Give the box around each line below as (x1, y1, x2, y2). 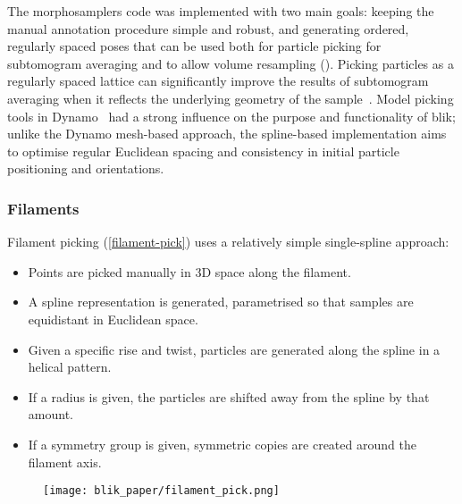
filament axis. (28, 452, 102, 471)
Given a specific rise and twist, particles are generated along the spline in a (28, 340, 441, 358)
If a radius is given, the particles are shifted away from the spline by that (28, 387, 430, 406)
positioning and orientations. (7, 159, 164, 178)
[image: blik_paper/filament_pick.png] (43, 484, 280, 498)
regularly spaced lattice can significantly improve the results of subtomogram (7, 71, 429, 90)
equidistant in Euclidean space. (28, 309, 198, 328)
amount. (28, 405, 73, 424)
